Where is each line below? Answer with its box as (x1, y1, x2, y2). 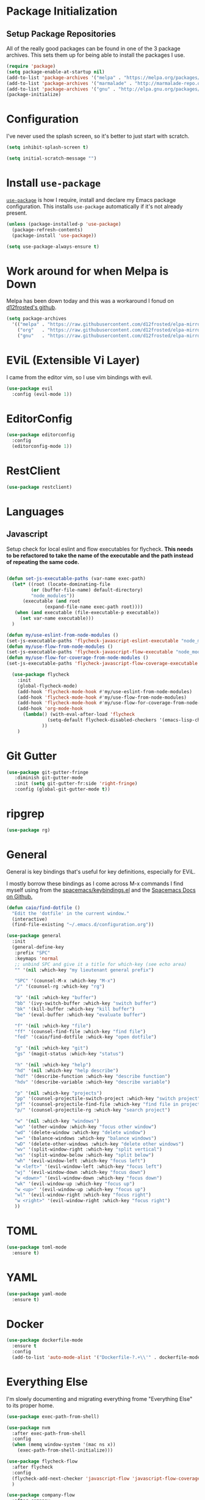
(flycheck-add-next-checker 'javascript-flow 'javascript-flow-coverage (12, 1476, 201, 1482)
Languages (6, 505, 64, 519)
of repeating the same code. (6, 558, 79, 565)
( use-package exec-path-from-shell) (6, 1413, 99, 1420)
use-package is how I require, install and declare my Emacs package (6, 196, 176, 203)
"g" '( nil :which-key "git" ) (14, 1045, 88, 1052)
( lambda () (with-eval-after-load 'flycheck (22, 711, 135, 718)
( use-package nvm (6, 1424, 51, 1431)
